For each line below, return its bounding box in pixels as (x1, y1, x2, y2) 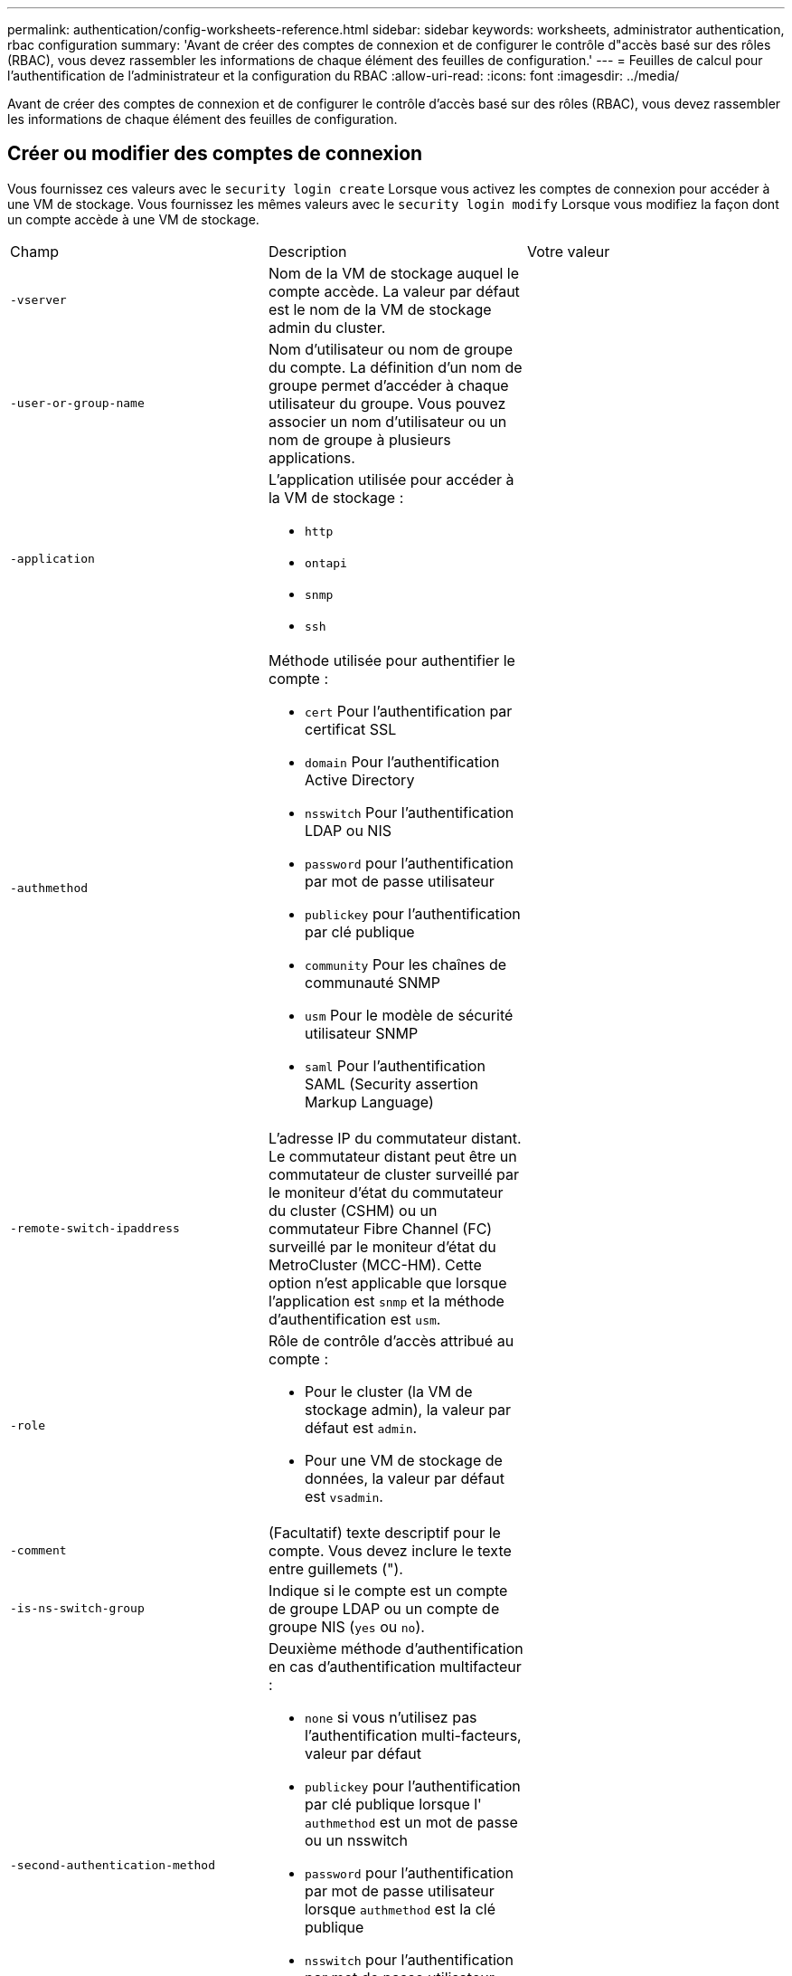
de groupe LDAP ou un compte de (268, 1599, 500, 1618)
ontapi (304, 556, 347, 570)
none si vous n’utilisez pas (304, 1707, 477, 1726)
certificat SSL (304, 719, 397, 738)
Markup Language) (304, 1092, 434, 1111)
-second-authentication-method (10, 1858, 215, 1873)
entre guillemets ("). (268, 1559, 403, 1578)
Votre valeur (526, 242, 610, 261)
